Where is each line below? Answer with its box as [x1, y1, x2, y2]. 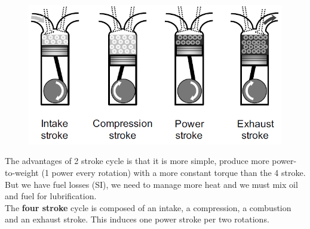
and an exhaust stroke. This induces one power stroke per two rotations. [5, 213, 269, 225]
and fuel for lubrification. [5, 190, 97, 202]
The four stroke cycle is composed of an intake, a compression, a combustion [5, 201, 291, 213]
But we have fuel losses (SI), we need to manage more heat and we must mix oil [5, 178, 298, 190]
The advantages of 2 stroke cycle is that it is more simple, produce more [5, 154, 269, 167]
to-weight [5, 166, 39, 178]
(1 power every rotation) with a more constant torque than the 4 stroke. [41, 166, 306, 178]
